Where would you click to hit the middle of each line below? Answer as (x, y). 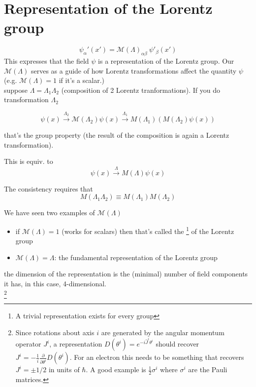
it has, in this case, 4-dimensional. (55, 284)
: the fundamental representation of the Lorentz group (136, 257)
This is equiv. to (29, 161)
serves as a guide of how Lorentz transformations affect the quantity (134, 70)
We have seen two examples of (49, 213)
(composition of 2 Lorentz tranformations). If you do (141, 90)
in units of (64, 369)
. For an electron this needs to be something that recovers (157, 357)
